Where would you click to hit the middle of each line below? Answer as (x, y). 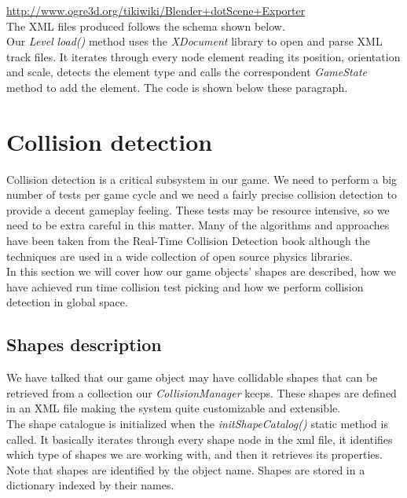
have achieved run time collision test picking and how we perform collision (185, 286)
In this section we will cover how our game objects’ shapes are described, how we (201, 271)
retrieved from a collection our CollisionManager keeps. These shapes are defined (202, 392)
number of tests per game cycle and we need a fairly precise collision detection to (202, 194)
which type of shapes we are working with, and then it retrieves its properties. (194, 454)
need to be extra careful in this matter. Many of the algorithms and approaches (198, 225)
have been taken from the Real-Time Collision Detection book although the (188, 241)
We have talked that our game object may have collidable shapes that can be (192, 377)
